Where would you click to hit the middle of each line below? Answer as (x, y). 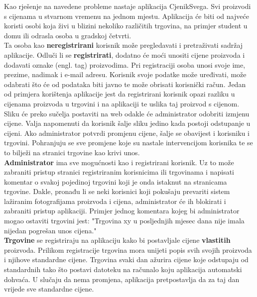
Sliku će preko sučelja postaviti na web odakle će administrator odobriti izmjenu (127, 113)
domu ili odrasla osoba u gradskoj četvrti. (68, 35)
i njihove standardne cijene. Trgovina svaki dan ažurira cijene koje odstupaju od (126, 259)
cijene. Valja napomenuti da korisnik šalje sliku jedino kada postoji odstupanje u (127, 123)
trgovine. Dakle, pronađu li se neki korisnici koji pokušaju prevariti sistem (117, 191)
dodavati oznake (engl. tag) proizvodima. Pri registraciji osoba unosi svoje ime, (125, 64)
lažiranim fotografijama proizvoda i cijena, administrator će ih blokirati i (115, 201)
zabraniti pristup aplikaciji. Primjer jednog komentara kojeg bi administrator (122, 211)
